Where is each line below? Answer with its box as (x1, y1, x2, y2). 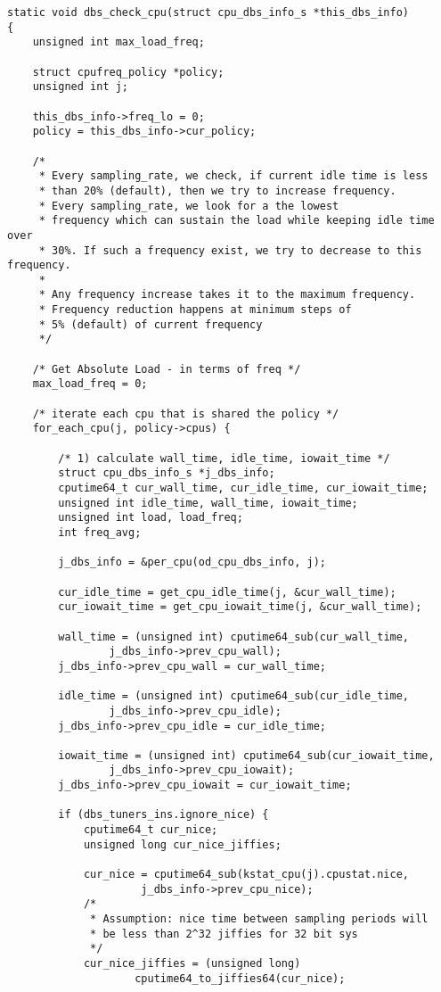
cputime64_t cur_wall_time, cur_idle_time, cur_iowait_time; (58, 482, 429, 494)
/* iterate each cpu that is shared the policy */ (32, 407, 339, 420)
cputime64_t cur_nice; (83, 823, 218, 837)
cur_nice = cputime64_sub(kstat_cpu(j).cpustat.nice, (83, 868, 410, 881)
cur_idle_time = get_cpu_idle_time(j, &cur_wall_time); (58, 585, 396, 599)
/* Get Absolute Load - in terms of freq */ (32, 362, 301, 376)
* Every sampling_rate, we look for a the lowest (38, 199, 339, 212)
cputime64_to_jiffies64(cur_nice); (135, 971, 346, 985)
